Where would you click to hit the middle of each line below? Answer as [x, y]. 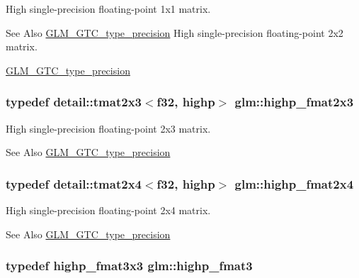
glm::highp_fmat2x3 [294, 102]
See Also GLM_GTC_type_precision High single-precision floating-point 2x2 [175, 32]
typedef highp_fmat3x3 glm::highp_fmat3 [129, 266]
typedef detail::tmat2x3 [74, 102]
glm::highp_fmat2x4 [294, 183]
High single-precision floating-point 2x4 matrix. [108, 210]
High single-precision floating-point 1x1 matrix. [108, 9]
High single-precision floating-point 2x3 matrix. [108, 128]
